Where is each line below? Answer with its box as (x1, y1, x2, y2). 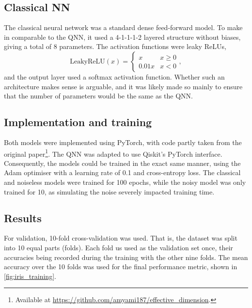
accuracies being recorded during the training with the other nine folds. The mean (4, 252, 248, 262)
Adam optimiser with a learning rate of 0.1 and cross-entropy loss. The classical (4, 167, 241, 178)
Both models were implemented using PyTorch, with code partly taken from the (4, 137, 242, 147)
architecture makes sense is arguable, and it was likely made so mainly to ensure (4, 81, 243, 91)
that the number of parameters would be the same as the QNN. (4, 91, 193, 101)
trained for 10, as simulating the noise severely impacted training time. (4, 186, 215, 196)
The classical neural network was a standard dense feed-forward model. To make (4, 22, 243, 32)
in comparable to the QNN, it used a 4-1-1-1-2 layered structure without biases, (4, 32, 241, 42)
